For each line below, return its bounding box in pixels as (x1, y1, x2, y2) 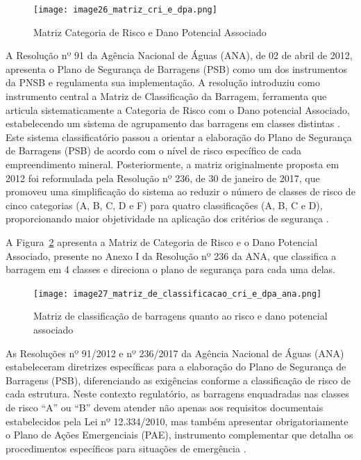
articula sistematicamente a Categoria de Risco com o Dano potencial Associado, (6, 102, 350, 117)
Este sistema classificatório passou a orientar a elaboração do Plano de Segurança (6, 129, 352, 144)
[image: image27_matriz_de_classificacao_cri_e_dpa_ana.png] (33, 288, 322, 299)
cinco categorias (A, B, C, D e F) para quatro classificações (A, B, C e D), (6, 197, 323, 212)
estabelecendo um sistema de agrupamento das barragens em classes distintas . (6, 116, 340, 131)
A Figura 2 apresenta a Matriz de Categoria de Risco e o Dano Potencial (6, 234, 318, 249)
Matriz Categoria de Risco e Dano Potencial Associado (33, 24, 267, 39)
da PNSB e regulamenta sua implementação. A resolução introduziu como (6, 75, 320, 90)
